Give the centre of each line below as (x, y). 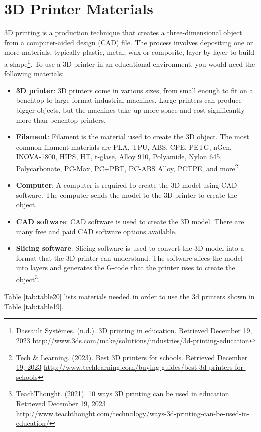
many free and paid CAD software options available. (96, 231)
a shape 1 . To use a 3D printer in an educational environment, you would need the (130, 63)
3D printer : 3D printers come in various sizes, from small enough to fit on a (135, 90)
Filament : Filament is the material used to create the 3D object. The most (133, 137)
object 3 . (28, 278)
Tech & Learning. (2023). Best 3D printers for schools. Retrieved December (132, 357)
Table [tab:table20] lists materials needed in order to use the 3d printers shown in (129, 296)
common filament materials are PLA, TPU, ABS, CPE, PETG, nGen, (124, 146)
